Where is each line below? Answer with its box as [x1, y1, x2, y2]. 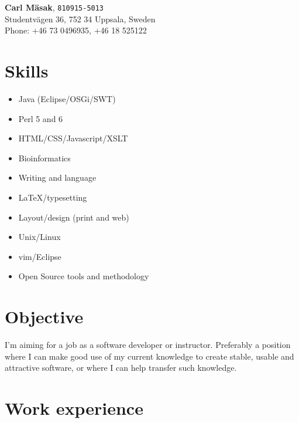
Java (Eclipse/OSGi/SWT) [18, 92, 116, 104]
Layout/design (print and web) [18, 211, 129, 223]
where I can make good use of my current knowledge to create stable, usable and [5, 350, 294, 362]
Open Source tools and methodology [18, 270, 149, 282]
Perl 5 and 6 [18, 112, 63, 124]
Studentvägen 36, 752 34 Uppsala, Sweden [5, 12, 156, 25]
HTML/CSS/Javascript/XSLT [18, 132, 128, 144]
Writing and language [18, 171, 97, 184]
